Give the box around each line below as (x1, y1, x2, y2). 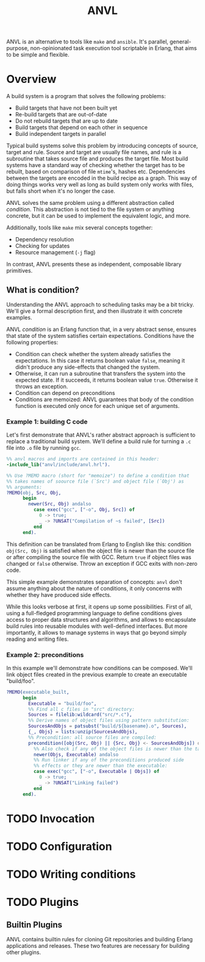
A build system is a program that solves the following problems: (6, 93, 166, 100)
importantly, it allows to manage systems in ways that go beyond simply (6, 629, 187, 636)
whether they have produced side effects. (6, 591, 112, 598)
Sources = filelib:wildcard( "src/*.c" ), (28, 711, 132, 718)
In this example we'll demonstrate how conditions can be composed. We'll (6, 664, 193, 671)
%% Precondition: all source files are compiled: (28, 734, 157, 741)
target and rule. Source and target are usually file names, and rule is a (6, 149, 182, 156)
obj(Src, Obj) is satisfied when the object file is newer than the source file (6, 547, 195, 554)
